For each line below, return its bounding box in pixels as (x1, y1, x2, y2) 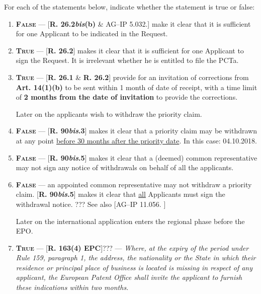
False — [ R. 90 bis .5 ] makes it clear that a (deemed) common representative (16, 152, 257, 163)
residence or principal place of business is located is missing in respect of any (16, 262, 253, 272)
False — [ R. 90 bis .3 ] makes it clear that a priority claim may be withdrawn (16, 125, 257, 136)
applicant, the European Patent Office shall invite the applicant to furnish (16, 272, 242, 282)
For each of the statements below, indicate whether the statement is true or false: (4, 2, 255, 12)
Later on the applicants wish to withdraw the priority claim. (16, 108, 202, 119)
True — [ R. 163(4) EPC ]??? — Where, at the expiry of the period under (16, 242, 249, 253)
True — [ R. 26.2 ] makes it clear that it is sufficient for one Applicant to (16, 45, 244, 55)
